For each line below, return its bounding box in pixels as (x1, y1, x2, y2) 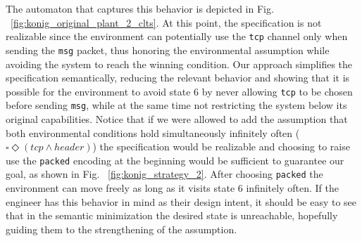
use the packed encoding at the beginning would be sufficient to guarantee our (6, 152, 344, 167)
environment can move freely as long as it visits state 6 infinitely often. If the (6, 181, 339, 195)
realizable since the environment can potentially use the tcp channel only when (6, 29, 348, 44)
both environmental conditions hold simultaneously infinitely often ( (6, 125, 300, 140)
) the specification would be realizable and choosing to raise (92, 139, 350, 154)
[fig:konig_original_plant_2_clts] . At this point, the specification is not (11, 15, 322, 30)
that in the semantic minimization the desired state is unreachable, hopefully (6, 208, 338, 223)
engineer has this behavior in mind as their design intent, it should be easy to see (6, 194, 357, 209)
